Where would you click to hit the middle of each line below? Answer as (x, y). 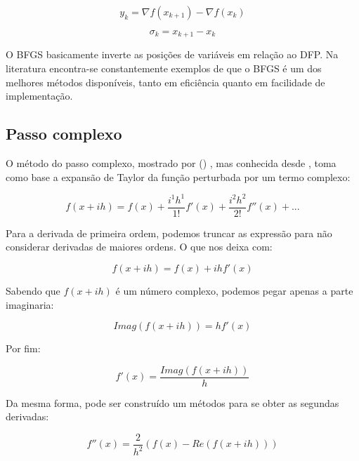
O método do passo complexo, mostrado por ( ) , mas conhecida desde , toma (171, 163)
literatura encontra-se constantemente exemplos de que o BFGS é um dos (164, 68)
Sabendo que (33, 290)
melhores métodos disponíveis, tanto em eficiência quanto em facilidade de (165, 82)
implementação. (39, 96)
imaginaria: (30, 304)
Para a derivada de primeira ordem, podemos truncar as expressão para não (169, 233)
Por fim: (23, 348)
